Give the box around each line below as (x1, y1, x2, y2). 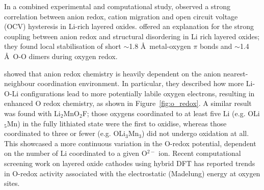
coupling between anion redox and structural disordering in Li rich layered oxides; (4, 31, 260, 41)
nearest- (223, 68, 248, 78)
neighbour (4, 78, 35, 89)
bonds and (199, 41, 232, 51)
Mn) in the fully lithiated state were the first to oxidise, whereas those (7, 118, 227, 128)
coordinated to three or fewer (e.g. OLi (4, 128, 125, 139)
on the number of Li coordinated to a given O (4, 148, 147, 158)
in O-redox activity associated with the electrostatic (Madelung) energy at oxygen (4, 168, 260, 178)
